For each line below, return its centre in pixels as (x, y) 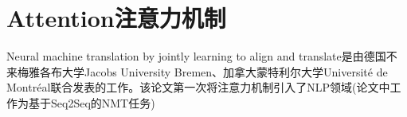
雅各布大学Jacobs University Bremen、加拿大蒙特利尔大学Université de (208, 71)
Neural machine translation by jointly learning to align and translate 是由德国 (196, 56)
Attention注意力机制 (116, 18)
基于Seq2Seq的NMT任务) (92, 102)
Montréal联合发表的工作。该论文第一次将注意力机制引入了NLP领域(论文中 (198, 87)
